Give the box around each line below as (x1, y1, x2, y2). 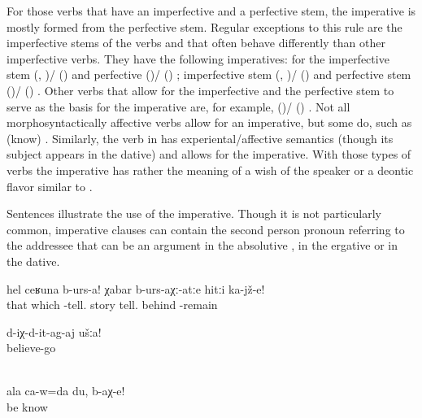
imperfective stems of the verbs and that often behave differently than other (7, 34, 385, 51)
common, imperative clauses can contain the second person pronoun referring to (7, 220, 405, 237)
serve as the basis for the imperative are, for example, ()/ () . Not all (7, 98, 350, 115)
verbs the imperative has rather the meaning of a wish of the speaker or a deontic (7, 161, 414, 178)
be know (7, 398, 48, 416)
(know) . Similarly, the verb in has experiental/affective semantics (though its (7, 129, 394, 146)
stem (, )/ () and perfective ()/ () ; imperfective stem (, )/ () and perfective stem (7, 66, 411, 83)
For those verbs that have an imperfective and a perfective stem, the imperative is (7, 2, 416, 19)
